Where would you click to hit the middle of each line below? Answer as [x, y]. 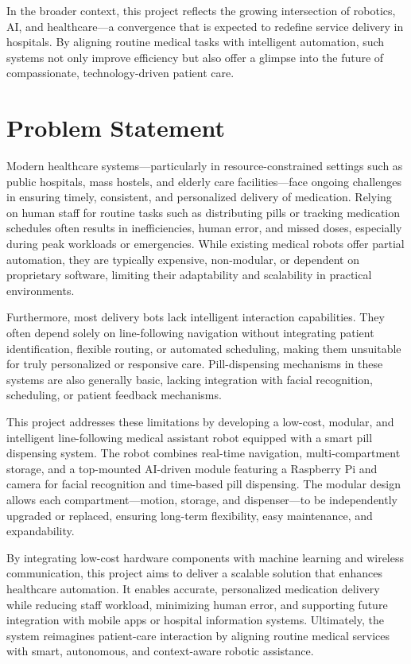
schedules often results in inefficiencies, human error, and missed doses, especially [204, 228]
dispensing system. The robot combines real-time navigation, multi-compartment [204, 453]
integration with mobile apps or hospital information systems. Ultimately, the [195, 620]
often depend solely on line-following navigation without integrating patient [190, 333]
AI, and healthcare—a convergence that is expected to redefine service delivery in [205, 26]
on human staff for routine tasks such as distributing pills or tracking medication [204, 212]
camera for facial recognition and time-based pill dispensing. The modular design [204, 484]
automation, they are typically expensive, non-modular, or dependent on [183, 259]
